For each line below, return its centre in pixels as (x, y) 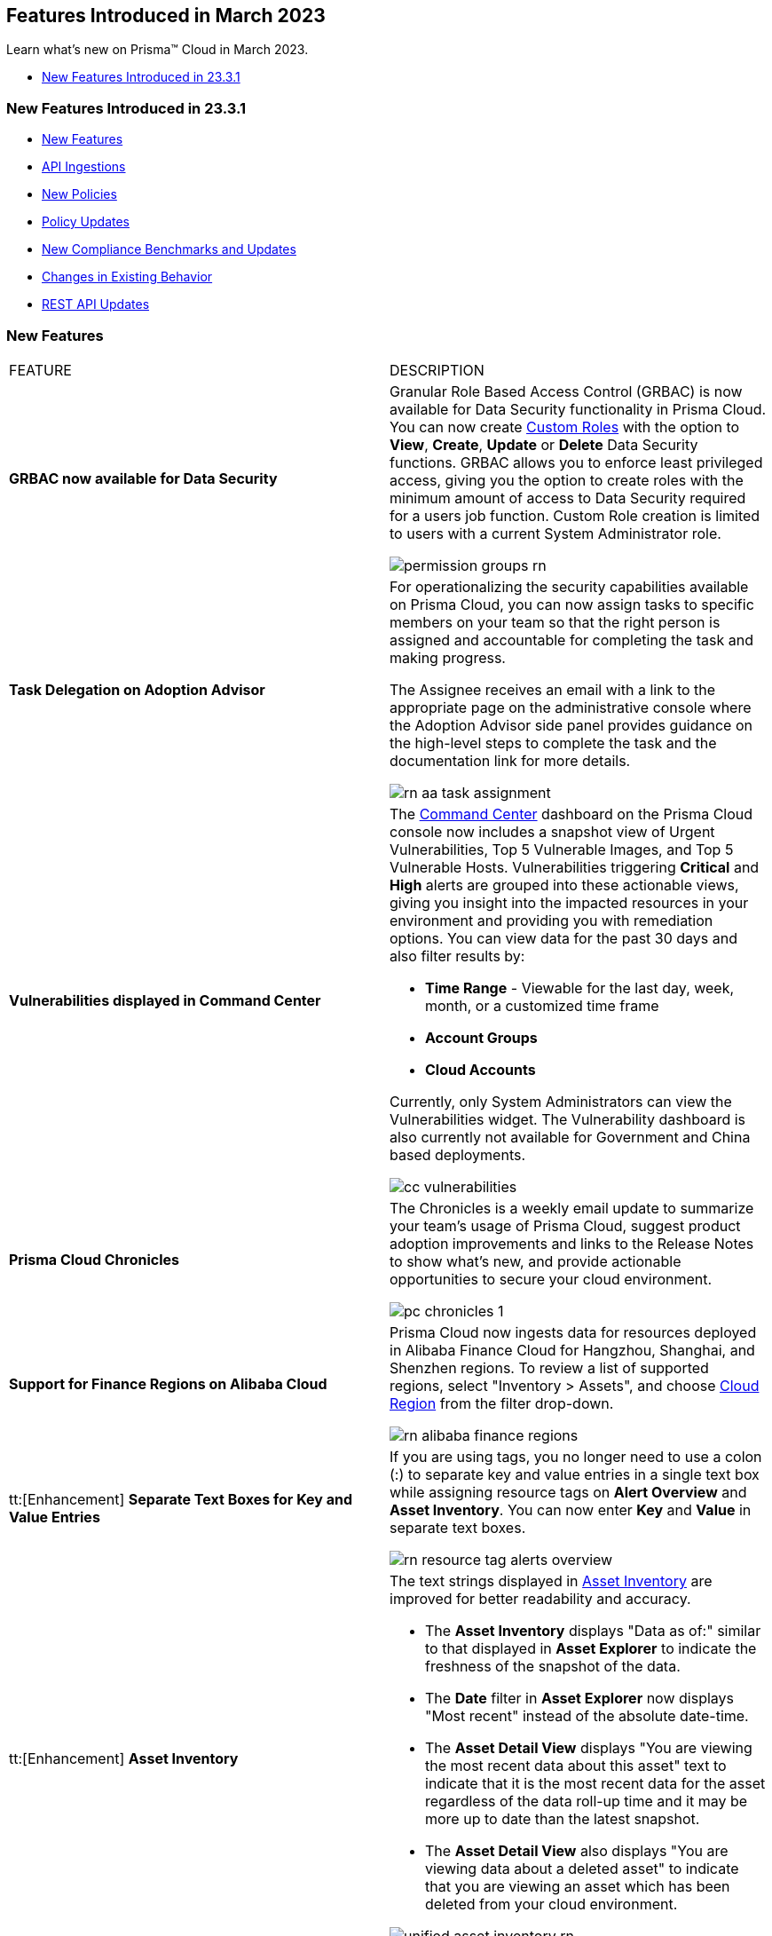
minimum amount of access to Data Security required (568, 498)
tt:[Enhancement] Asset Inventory (124, 1758)
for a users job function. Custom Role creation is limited (575, 515)
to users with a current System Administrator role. (555, 533)
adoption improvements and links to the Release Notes (572, 1243)
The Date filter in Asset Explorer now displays (579, 1698)
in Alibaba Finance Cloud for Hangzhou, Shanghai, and (572, 1350)
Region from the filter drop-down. (502, 1403)
